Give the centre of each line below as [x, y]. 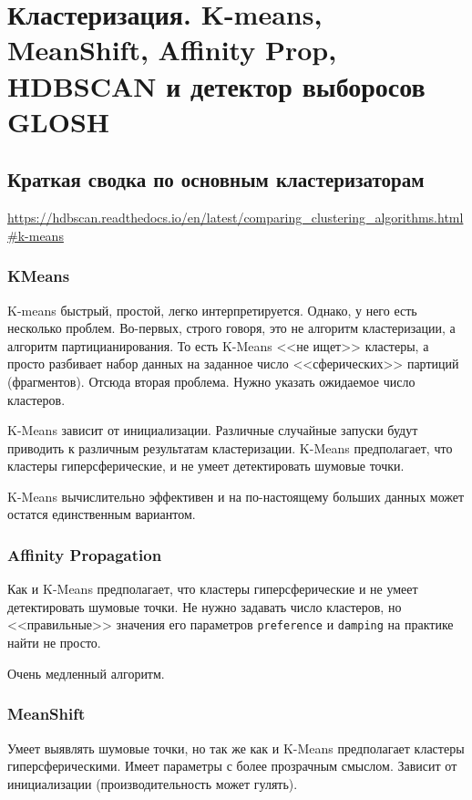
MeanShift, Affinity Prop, [172, 50]
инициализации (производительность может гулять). [153, 783]
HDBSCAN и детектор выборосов [216, 85]
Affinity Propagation [85, 555]
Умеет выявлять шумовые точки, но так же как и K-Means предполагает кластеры [236, 748]
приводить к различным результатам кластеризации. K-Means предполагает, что [230, 447]
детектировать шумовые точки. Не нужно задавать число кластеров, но [205, 606]
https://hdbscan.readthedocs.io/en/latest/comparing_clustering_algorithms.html [236, 218]
